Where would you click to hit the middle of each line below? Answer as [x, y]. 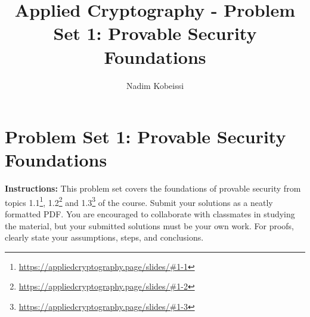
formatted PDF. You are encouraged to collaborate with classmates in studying [150, 214]
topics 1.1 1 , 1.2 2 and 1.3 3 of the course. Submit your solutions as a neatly [139, 201]
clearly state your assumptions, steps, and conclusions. [104, 237]
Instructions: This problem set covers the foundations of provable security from [153, 188]
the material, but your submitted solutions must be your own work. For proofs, [150, 225]
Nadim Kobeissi [155, 85]
